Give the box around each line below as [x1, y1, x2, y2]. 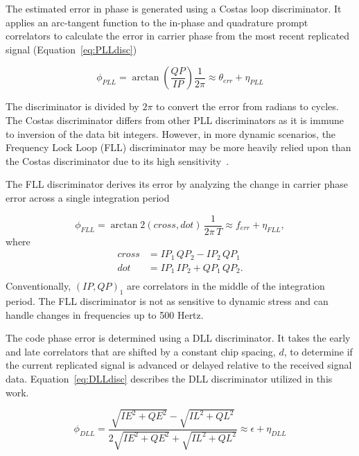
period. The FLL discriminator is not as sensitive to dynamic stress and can [6, 293, 329, 308]
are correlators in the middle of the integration [127, 279, 325, 293]
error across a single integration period [6, 190, 170, 204]
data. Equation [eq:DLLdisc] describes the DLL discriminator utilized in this [6, 371, 333, 385]
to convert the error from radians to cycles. [156, 99, 339, 114]
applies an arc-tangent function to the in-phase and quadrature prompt [6, 15, 308, 29]
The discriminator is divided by [6, 99, 139, 114]
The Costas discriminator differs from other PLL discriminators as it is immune [6, 112, 344, 127]
